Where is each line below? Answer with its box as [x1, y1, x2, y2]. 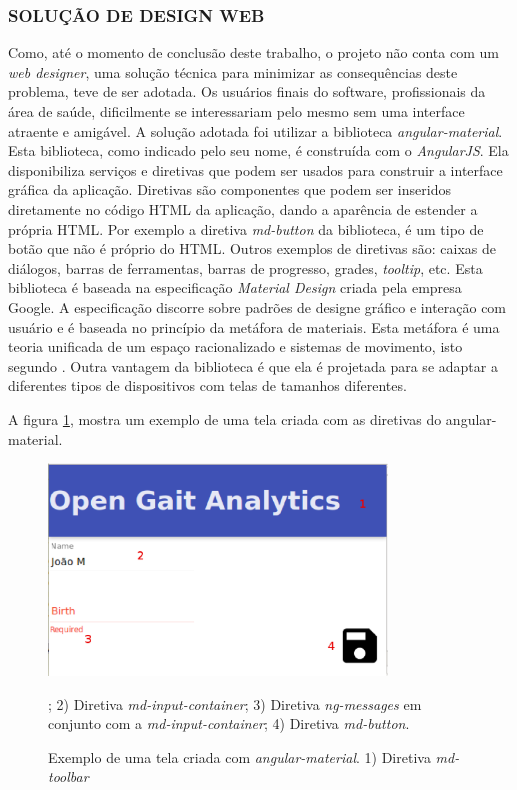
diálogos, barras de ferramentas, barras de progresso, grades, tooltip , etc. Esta [8, 257, 483, 278]
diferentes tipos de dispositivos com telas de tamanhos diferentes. [8, 375, 407, 396]
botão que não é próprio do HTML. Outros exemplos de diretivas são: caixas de [8, 238, 496, 259]
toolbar [48, 766, 89, 787]
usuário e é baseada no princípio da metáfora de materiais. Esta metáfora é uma [8, 316, 500, 337]
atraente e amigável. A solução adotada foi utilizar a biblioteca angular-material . [8, 120, 503, 141]
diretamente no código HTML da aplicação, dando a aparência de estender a [8, 198, 478, 219]
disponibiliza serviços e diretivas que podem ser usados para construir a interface [8, 159, 503, 180]
